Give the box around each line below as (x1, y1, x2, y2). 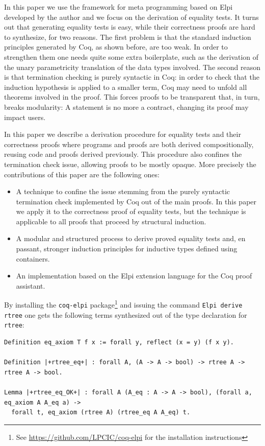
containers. (16, 253, 50, 264)
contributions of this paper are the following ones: (4, 169, 160, 179)
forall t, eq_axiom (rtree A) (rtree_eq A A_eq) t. (11, 409, 191, 416)
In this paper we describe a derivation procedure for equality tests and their (4, 129, 241, 139)
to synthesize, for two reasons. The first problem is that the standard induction (4, 31, 251, 42)
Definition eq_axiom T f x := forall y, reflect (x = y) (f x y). (4, 339, 234, 346)
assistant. (16, 280, 45, 291)
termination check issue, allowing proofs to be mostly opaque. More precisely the (4, 158, 256, 169)
